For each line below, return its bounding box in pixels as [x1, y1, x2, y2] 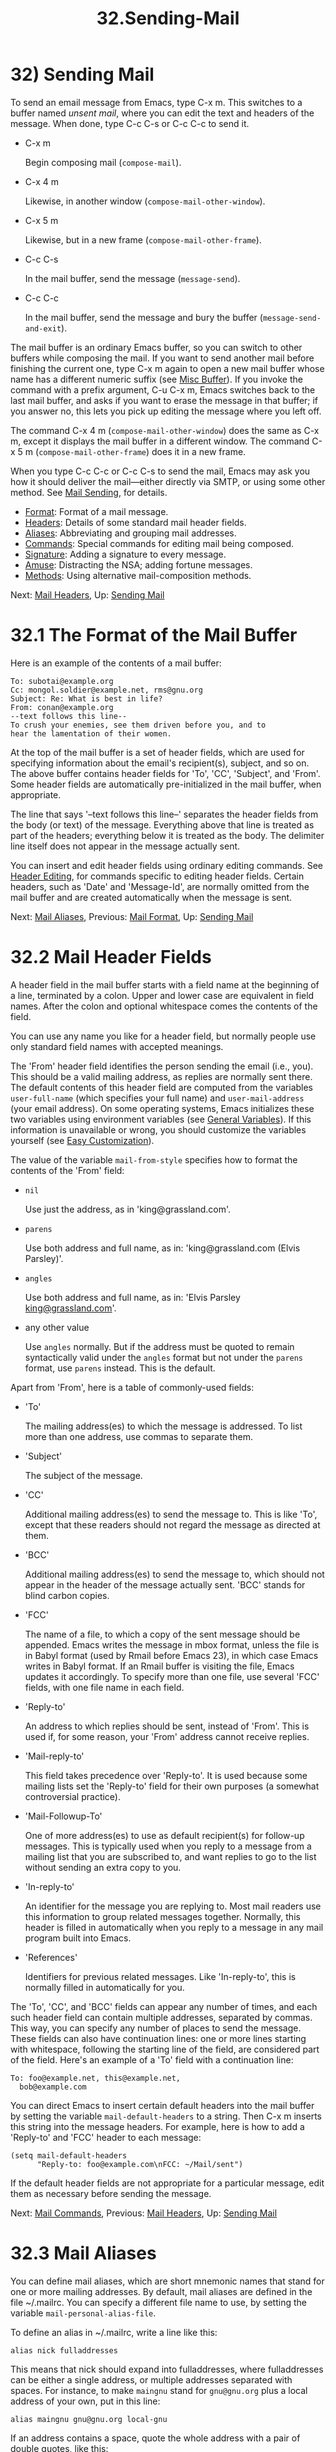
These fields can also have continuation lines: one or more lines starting [10, 2032, 307, 2044]
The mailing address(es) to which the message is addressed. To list [24, 1420, 303, 1432]
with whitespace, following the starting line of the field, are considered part [10, 2043, 320, 2055]
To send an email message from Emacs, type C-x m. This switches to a [10, 96, 303, 108]
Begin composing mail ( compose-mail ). [24, 156, 182, 168]
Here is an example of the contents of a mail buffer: [10, 657, 222, 669]
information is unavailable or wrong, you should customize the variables [10, 1123, 307, 1136]
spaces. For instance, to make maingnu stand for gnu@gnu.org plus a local [10, 2384, 308, 2396]
